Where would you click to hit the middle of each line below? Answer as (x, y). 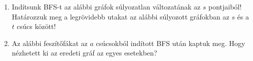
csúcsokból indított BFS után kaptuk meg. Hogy (171, 43)
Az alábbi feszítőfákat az (50, 43)
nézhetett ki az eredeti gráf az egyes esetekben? (84, 53)
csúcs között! (36, 26)
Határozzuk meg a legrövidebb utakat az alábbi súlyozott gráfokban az (120, 16)
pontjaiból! (225, 6)
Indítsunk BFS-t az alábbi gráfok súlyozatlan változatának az (106, 6)
